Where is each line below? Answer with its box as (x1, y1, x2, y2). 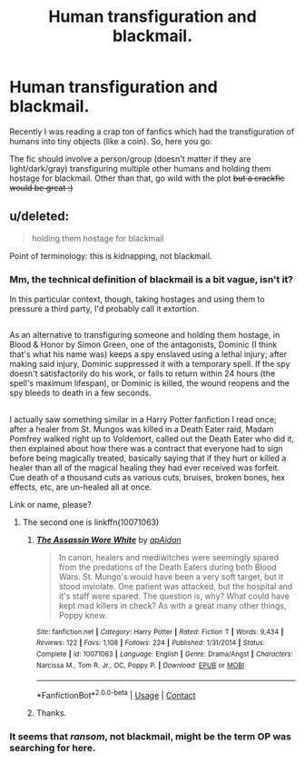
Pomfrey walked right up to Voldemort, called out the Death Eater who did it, (9, 433, 295, 444)
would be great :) (9, 182, 74, 193)
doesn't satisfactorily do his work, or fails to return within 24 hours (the (9, 368, 275, 379)
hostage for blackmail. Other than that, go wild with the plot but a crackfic (9, 173, 285, 183)
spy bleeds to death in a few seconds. (9, 388, 152, 399)
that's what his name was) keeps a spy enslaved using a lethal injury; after (9, 349, 288, 360)
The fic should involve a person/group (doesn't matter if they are (9, 153, 251, 164)
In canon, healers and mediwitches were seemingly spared (58, 551, 280, 562)
